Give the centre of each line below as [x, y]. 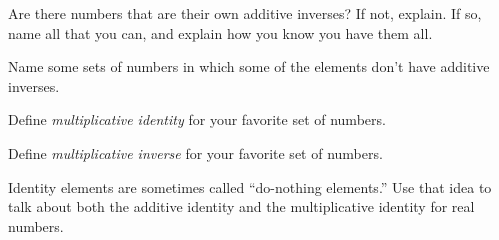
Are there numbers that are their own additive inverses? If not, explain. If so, [245, 13]
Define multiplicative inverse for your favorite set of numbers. [195, 152]
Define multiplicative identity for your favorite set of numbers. [197, 119]
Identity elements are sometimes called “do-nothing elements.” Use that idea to [250, 186]
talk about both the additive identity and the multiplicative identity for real [241, 206]
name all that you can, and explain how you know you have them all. [220, 32]
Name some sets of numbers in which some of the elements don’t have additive [249, 66]
